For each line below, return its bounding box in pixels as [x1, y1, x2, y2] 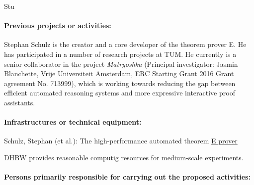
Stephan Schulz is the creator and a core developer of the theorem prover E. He [4, 39, 247, 49]
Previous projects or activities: [4, 20, 111, 31]
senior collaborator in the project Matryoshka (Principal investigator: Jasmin [4, 58, 238, 69]
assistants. [4, 97, 35, 107]
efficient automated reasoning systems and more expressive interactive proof [4, 88, 235, 98]
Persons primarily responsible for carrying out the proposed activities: [4, 172, 251, 182]
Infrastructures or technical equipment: [4, 117, 142, 127]
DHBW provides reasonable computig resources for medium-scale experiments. [4, 152, 244, 162]
